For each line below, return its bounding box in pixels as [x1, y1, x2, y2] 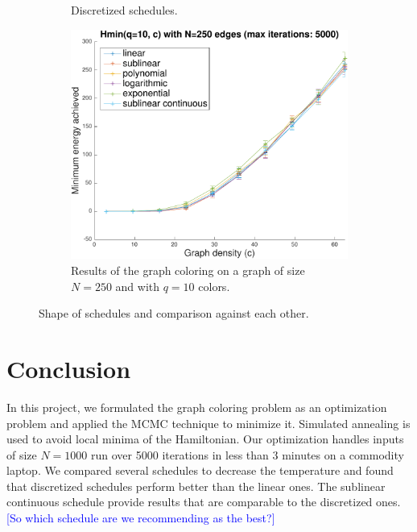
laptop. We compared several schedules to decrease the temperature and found [6, 462, 394, 479]
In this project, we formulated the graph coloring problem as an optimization [6, 398, 387, 415]
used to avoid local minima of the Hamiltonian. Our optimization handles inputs [6, 430, 404, 447]
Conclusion [6, 351, 131, 384]
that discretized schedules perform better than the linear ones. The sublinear [6, 477, 386, 494]
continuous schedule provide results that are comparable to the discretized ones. [6, 493, 401, 510]
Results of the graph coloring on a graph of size [71, 262, 305, 279]
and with [115, 277, 160, 294]
